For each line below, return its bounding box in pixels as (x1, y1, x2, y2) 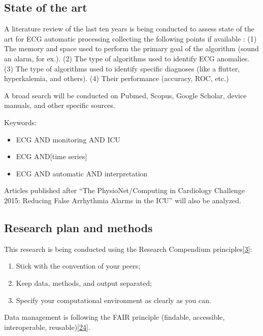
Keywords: (4, 117, 37, 127)
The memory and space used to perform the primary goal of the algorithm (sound (4, 43, 259, 54)
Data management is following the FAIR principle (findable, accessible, (4, 312, 225, 322)
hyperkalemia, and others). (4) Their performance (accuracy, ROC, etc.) (4, 73, 229, 84)
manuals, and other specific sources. (4, 100, 115, 110)
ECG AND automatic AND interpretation (16, 168, 148, 178)
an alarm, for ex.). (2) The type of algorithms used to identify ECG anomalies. (4, 53, 250, 63)
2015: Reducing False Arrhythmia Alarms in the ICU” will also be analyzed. (4, 195, 242, 205)
